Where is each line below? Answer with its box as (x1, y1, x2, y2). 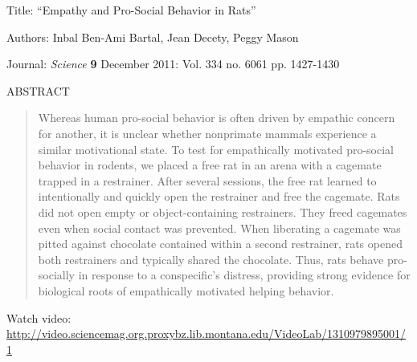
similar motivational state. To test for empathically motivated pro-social (38, 140, 394, 157)
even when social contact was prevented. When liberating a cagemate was (38, 219, 401, 236)
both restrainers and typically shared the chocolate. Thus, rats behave (38, 250, 384, 267)
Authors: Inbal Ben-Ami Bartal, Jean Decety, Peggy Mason (6, 28, 299, 45)
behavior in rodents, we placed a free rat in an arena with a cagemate (38, 157, 382, 173)
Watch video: (6, 309, 72, 326)
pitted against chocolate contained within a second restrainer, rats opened (38, 235, 403, 252)
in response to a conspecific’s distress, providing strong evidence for (78, 266, 411, 283)
